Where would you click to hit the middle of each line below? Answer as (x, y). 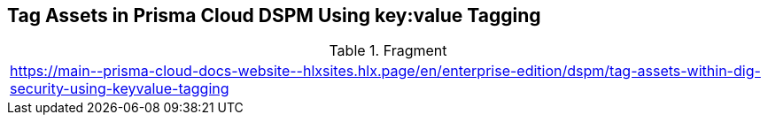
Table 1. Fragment (388, 51)
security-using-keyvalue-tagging (120, 89)
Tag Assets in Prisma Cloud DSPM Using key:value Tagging (274, 15)
